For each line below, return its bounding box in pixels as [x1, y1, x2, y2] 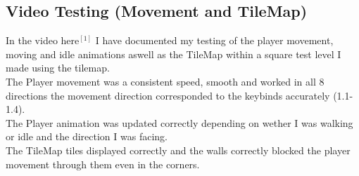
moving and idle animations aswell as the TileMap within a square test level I [6, 46, 341, 61]
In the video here [6, 33, 80, 48]
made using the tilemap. [6, 60, 110, 75]
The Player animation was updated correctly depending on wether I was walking [6, 115, 353, 130]
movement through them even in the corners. [6, 156, 200, 171]
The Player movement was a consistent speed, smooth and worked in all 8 [6, 74, 325, 88]
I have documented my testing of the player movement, [95, 33, 334, 48]
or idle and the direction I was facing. [6, 129, 168, 144]
